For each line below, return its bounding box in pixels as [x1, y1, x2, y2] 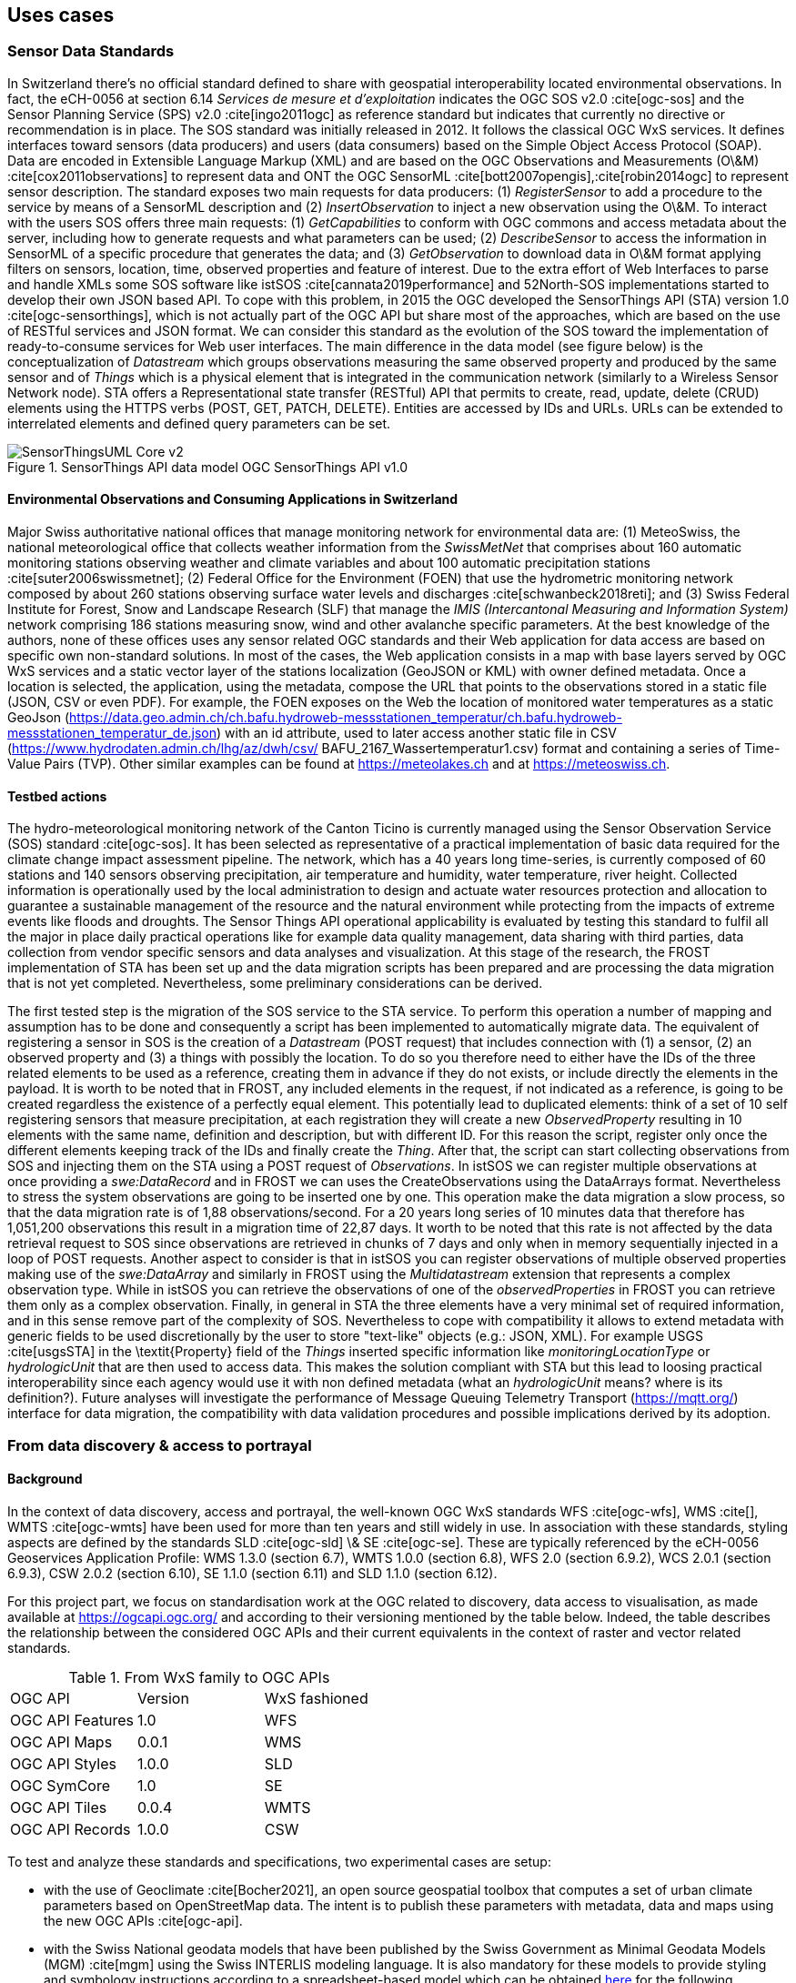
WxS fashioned [264, 1688, 368, 1707]
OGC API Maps [10, 1732, 113, 1751]
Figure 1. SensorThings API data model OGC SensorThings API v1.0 [7, 458, 408, 475]
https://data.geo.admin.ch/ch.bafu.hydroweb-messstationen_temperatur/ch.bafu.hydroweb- [69, 710, 622, 726]
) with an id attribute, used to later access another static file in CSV [217, 725, 617, 741]
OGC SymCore [10, 1776, 110, 1795]
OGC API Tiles [10, 1797, 107, 1817]
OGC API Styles [10, 1754, 116, 1773]
